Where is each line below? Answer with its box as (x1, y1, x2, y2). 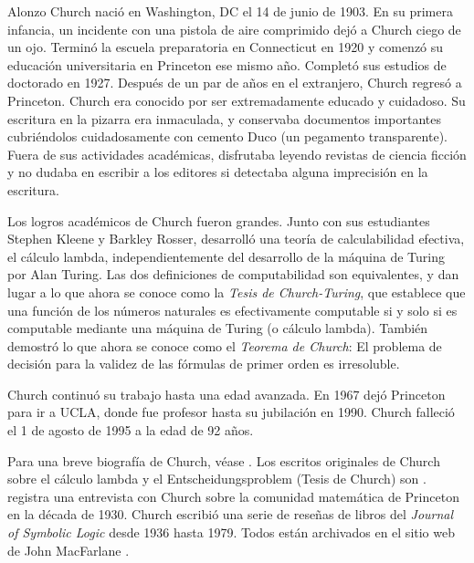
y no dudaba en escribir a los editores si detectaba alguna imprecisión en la (7, 162, 428, 182)
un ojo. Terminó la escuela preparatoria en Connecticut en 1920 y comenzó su (7, 37, 444, 57)
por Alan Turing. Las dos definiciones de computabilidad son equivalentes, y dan (7, 265, 459, 284)
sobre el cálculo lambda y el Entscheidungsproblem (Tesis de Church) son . (7, 469, 427, 488)
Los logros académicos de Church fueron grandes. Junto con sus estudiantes (7, 211, 430, 230)
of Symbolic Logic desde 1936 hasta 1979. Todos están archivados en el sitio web (7, 523, 455, 542)
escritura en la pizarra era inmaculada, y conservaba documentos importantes (7, 109, 442, 128)
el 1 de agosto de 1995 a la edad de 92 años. (7, 421, 254, 440)
